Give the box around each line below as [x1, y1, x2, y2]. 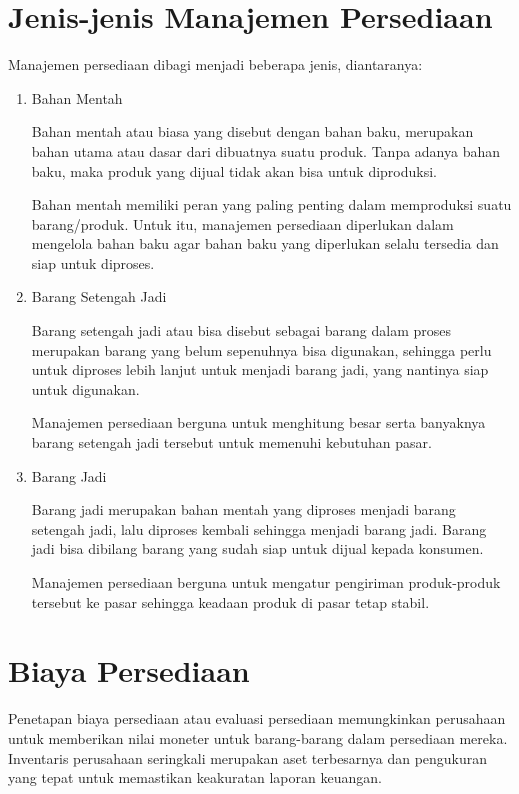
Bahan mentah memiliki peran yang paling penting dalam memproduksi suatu [31, 194, 512, 215]
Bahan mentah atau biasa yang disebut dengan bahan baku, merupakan [31, 121, 474, 142]
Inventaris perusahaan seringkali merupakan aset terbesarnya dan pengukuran [8, 747, 488, 768]
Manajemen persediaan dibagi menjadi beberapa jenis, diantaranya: [8, 54, 423, 75]
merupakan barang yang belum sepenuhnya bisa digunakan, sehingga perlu [31, 339, 492, 360]
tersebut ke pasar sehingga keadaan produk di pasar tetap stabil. [31, 591, 430, 612]
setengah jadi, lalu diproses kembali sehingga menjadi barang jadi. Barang [31, 518, 487, 539]
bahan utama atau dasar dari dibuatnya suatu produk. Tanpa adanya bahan [31, 140, 501, 161]
